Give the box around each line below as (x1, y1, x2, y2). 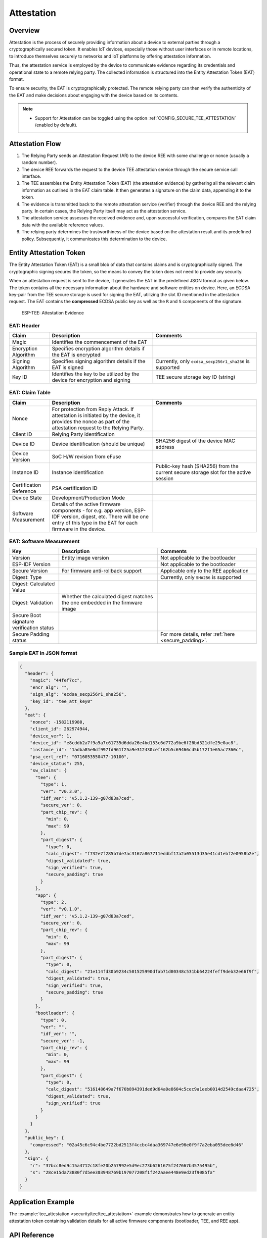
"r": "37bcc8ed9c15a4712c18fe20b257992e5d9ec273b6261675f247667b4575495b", (30, 1163, 218, 1168)
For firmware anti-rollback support (61, 567, 142, 574)
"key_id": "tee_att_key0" (30, 698, 93, 704)
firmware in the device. (52, 525, 106, 532)
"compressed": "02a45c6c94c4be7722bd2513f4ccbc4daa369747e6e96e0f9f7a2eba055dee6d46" (30, 1142, 244, 1147)
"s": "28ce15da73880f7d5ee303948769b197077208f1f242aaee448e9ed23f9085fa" (30, 1170, 215, 1176)
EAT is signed (52, 364, 84, 371)
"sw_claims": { (30, 768, 67, 774)
